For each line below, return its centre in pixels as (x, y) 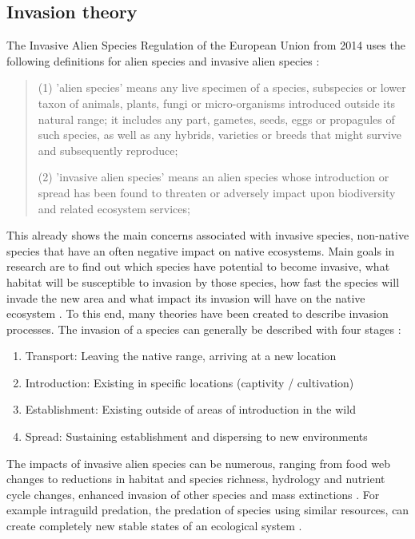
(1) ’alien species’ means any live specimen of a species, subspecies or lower (222, 87)
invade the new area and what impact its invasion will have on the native (186, 297)
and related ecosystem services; (114, 208)
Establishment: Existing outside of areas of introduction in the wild (190, 409)
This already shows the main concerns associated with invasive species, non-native (208, 235)
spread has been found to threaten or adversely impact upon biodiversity (217, 192)
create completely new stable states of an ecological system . (154, 526)
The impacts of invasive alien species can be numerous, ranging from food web (198, 463)
